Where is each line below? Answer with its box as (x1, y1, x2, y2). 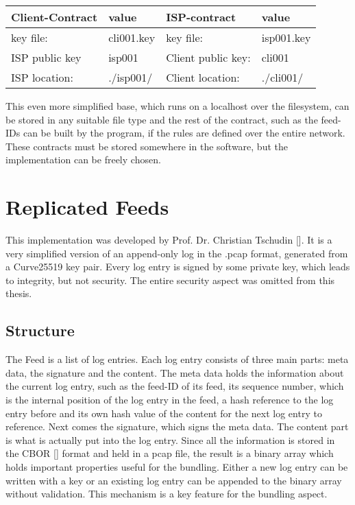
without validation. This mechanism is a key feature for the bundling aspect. (5, 486, 328, 501)
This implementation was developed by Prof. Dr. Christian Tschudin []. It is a (5, 233, 332, 247)
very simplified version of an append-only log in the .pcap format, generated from (5, 246, 348, 260)
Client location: (166, 69, 240, 85)
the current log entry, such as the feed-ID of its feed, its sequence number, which (5, 379, 344, 393)
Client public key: (166, 49, 251, 65)
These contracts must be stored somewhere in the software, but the (5, 139, 288, 153)
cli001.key (108, 30, 156, 45)
